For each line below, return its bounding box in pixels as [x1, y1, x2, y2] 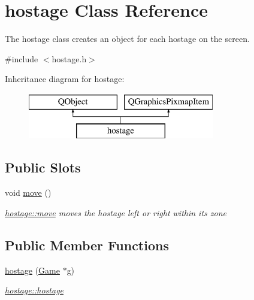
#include [5, 52, 38, 65]
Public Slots [5, 158, 81, 177]
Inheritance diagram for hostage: [5, 72, 125, 85]
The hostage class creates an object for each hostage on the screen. [5, 32, 250, 45]
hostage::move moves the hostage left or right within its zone [5, 206, 226, 219]
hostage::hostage [5, 284, 64, 296]
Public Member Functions [5, 235, 169, 254]
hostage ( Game [5, 263, 60, 276]
